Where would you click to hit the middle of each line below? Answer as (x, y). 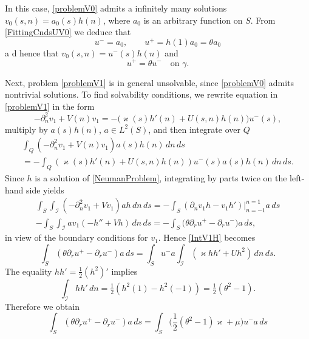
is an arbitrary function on (193, 20)
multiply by (26, 129)
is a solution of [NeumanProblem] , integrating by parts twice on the (161, 178)
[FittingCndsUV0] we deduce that (68, 32)
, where (117, 20)
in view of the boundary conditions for (76, 237)
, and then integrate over (194, 129)
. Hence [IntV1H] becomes (207, 237)
